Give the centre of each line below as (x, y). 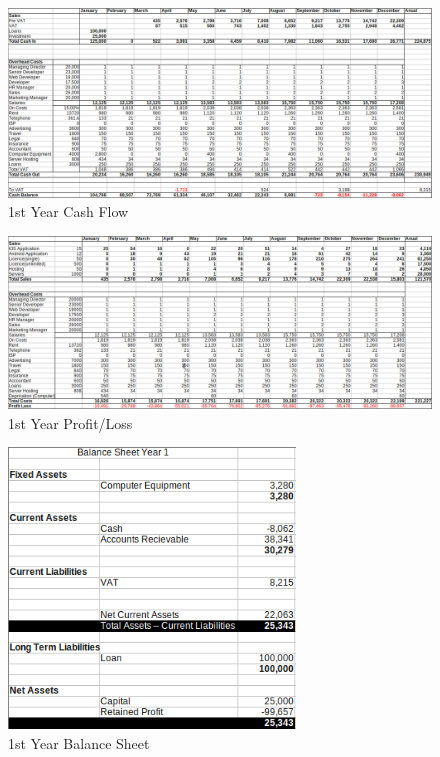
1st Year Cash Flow (68, 211)
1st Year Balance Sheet (79, 742)
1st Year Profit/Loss (70, 422)
